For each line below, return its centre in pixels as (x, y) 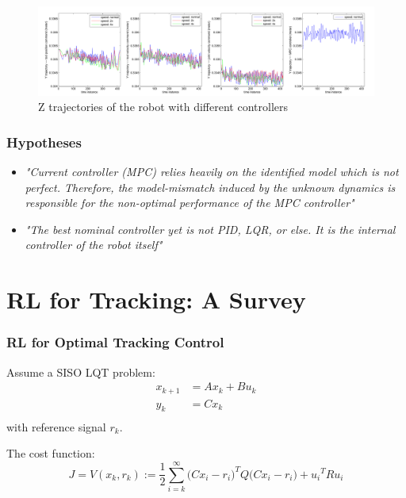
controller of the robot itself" (94, 245)
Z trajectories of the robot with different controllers (163, 107)
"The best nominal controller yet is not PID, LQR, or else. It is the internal (210, 229)
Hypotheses (44, 142)
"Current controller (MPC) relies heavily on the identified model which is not (212, 172)
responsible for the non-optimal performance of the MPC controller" (190, 203)
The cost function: (51, 453)
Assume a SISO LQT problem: (81, 372)
